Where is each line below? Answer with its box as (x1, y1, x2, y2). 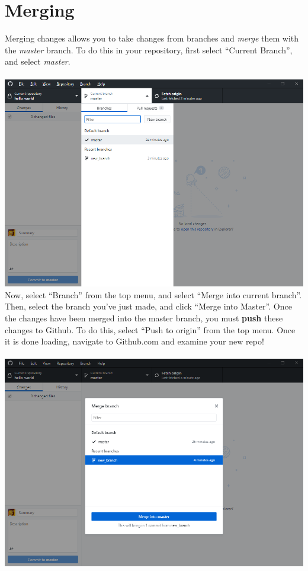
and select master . (5, 55, 70, 68)
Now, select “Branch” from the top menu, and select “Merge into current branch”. (5, 288, 302, 301)
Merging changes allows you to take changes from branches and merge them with (5, 32, 299, 44)
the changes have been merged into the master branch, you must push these (5, 312, 283, 324)
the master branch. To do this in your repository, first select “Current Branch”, (5, 43, 293, 56)
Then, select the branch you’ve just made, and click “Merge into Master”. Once (5, 300, 292, 312)
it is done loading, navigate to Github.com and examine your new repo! (5, 335, 264, 347)
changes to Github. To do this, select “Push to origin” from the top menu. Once (5, 323, 296, 336)
